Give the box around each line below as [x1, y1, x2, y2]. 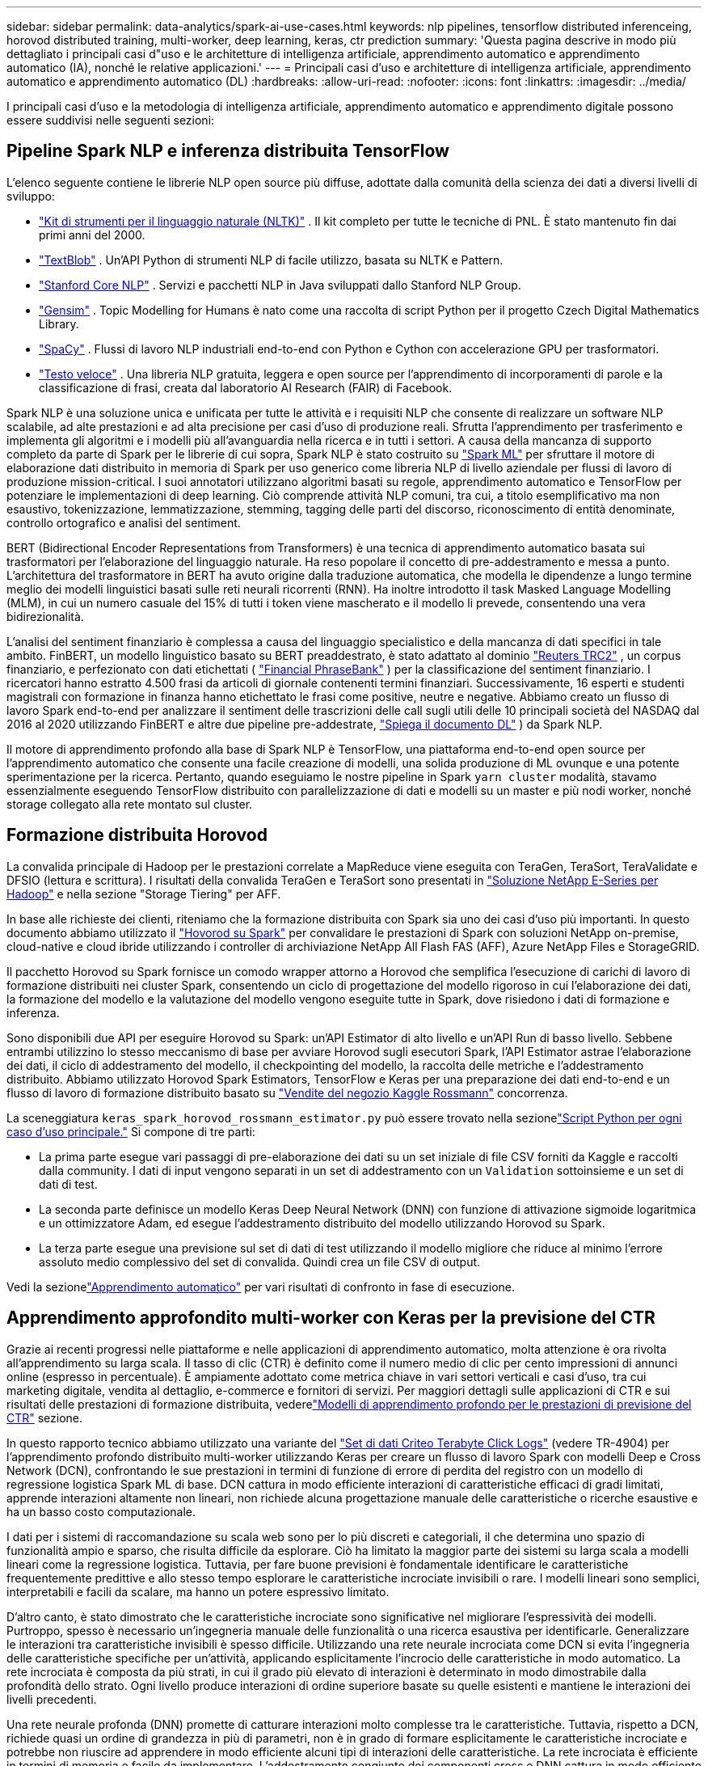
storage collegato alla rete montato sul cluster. [6, 796, 253, 811]
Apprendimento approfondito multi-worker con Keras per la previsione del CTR [6, 1308, 655, 1329]
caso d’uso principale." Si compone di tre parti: [6, 1124, 255, 1139]
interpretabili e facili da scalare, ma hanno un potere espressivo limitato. [6, 1584, 390, 1599]
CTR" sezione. [6, 1410, 83, 1425]
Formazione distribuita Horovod [6, 825, 268, 846]
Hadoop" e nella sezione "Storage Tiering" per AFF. [6, 886, 281, 901]
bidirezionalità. [6, 609, 84, 623]
